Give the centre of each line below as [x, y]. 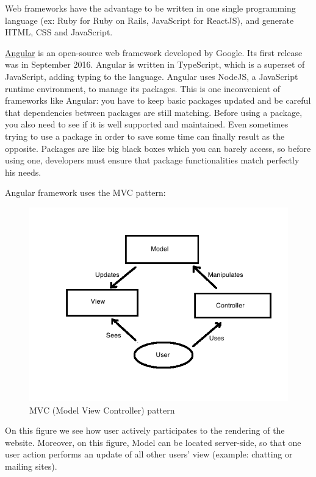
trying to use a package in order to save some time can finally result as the [145, 136]
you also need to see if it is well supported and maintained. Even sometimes [147, 124]
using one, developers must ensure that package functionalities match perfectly [152, 160]
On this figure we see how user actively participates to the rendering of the [145, 430]
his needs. [23, 172]
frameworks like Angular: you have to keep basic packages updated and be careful [158, 100]
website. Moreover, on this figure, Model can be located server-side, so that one [153, 442]
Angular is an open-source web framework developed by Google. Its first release [154, 52]
